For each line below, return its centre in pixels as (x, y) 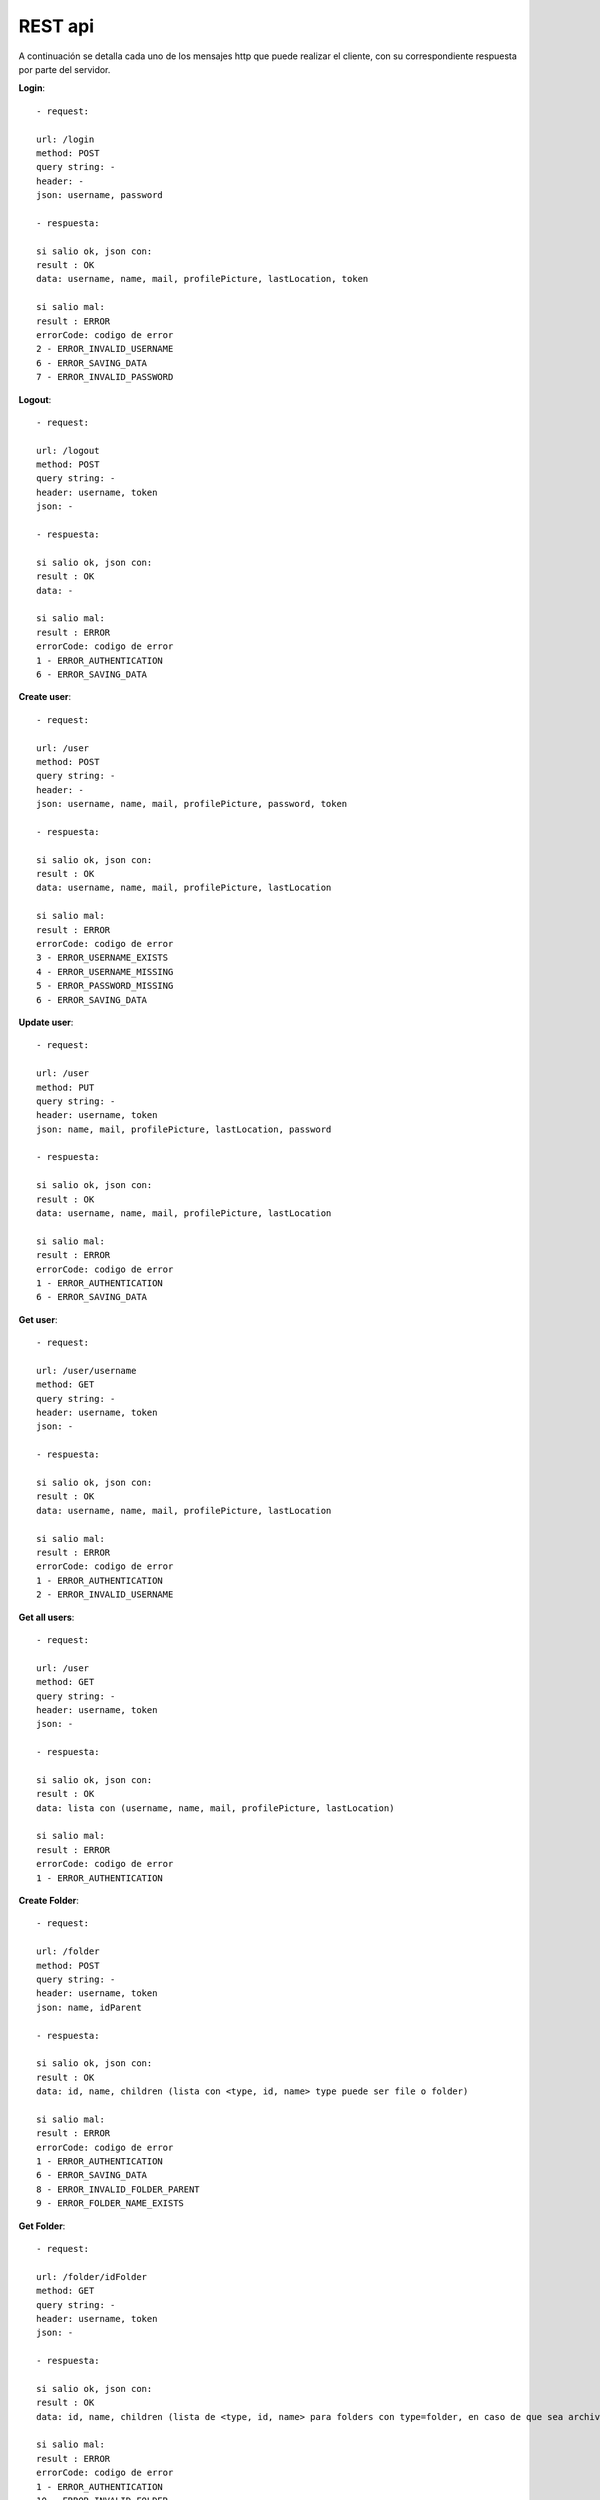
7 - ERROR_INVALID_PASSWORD (105, 377)
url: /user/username (86, 1370)
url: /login (65, 139)
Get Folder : (42, 2226)
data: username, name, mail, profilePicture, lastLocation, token (202, 279)
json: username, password (100, 195)
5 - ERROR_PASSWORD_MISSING (105, 986)
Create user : (45, 697)
